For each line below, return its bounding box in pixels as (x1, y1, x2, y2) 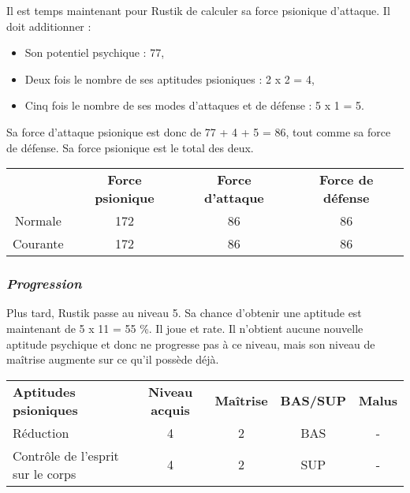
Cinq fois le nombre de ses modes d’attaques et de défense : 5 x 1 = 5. (24, 97, 364, 114)
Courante (13, 234, 64, 253)
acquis (151, 400, 190, 419)
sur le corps (13, 464, 76, 483)
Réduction (13, 423, 69, 442)
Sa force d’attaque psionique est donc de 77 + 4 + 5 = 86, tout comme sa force (6, 123, 391, 140)
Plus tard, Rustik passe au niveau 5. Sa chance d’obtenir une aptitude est (6, 304, 362, 321)
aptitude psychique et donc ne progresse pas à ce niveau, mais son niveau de (6, 335, 375, 352)
